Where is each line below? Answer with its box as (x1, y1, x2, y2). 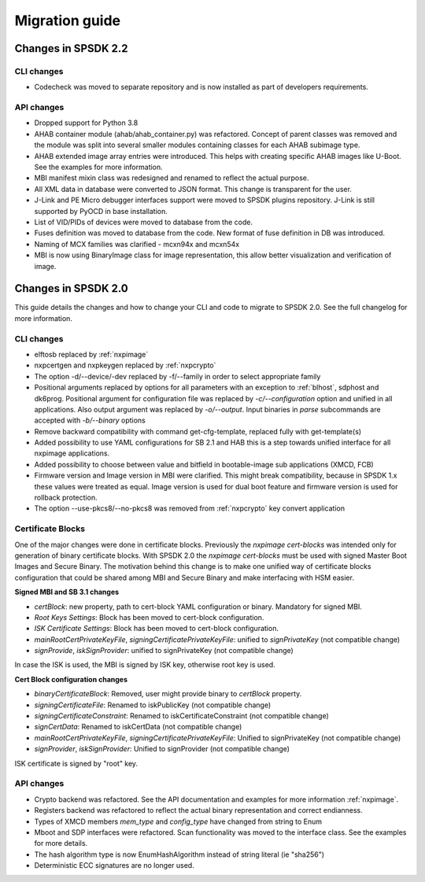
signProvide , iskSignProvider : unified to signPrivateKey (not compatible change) (34, 646, 294, 655)
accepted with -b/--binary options (34, 415, 146, 425)
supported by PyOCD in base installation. (34, 206, 168, 216)
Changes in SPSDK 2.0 (14, 282, 129, 295)
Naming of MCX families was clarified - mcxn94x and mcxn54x (34, 239, 240, 249)
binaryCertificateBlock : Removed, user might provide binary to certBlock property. (34, 689, 302, 699)
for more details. (34, 839, 88, 848)
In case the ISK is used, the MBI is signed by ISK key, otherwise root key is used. (14, 660, 275, 670)
